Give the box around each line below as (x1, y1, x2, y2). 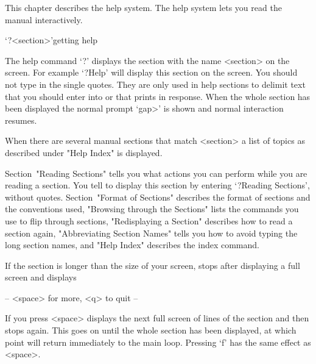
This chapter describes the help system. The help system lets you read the (5, 1, 282, 13)
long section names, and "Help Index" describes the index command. (5, 238, 259, 251)
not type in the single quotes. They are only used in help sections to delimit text (5, 77, 306, 90)
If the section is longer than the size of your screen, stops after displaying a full (5, 259, 300, 271)
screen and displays (5, 271, 77, 284)
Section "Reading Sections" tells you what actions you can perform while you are (5, 166, 307, 179)
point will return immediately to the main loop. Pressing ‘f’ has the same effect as (5, 335, 311, 348)
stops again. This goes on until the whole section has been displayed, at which (5, 324, 297, 337)
